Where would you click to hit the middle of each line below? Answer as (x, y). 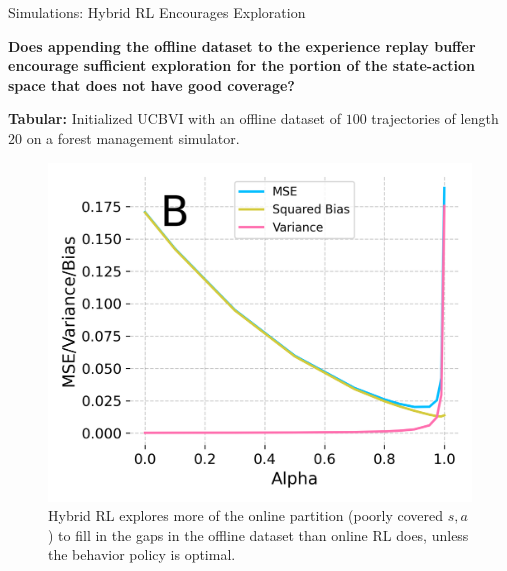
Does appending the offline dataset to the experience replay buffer (242, 45)
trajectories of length (435, 118)
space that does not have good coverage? (151, 84)
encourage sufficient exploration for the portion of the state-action (241, 65)
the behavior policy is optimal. (142, 554)
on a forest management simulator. (133, 137)
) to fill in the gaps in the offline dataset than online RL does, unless (258, 534)
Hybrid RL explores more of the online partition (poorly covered (246, 515)
